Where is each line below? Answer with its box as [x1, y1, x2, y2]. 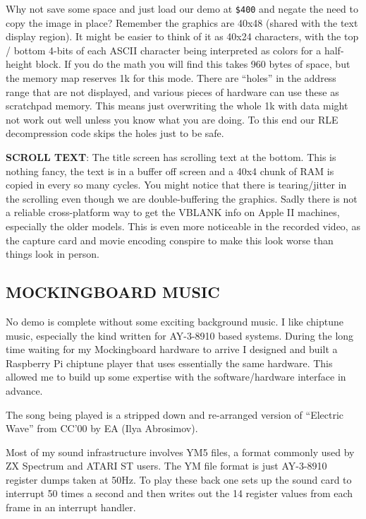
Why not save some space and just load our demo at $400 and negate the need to [6, 1, 358, 16]
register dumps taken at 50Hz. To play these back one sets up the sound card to [6, 472, 352, 487]
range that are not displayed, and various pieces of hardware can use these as [6, 84, 339, 99]
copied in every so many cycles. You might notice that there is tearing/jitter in [6, 177, 347, 192]
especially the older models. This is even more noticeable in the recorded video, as [6, 218, 360, 233]
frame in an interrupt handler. [6, 500, 136, 515]
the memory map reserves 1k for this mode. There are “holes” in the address [6, 71, 336, 85]
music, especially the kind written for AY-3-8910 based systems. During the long [6, 328, 354, 342]
